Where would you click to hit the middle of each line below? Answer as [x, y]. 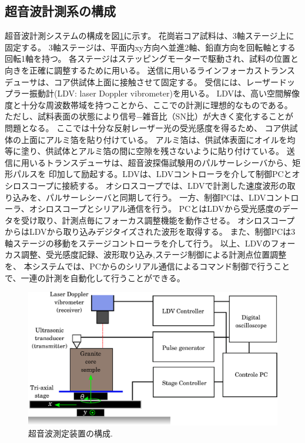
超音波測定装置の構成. [71, 433]
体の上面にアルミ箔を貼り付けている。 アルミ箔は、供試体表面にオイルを [146, 139]
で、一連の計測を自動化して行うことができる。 [95, 277]
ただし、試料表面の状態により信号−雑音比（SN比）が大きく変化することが [149, 116]
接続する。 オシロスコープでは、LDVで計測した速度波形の [175, 185]
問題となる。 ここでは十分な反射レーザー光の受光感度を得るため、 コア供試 [151, 127]
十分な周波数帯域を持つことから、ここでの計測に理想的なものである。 [157, 104]
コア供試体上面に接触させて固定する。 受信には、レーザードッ [175, 81]
